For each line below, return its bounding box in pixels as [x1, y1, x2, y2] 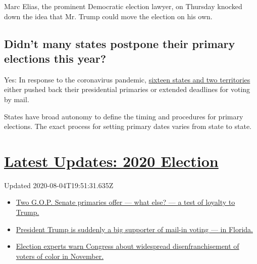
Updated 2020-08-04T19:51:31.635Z [4, 180, 114, 190]
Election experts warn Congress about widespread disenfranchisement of [16, 241, 239, 251]
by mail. [4, 94, 29, 104]
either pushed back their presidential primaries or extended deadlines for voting [4, 84, 250, 95]
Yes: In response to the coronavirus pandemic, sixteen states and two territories [4, 74, 250, 84]
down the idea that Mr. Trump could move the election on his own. [4, 11, 213, 21]
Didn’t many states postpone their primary [4, 35, 235, 51]
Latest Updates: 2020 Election [4, 150, 219, 171]
